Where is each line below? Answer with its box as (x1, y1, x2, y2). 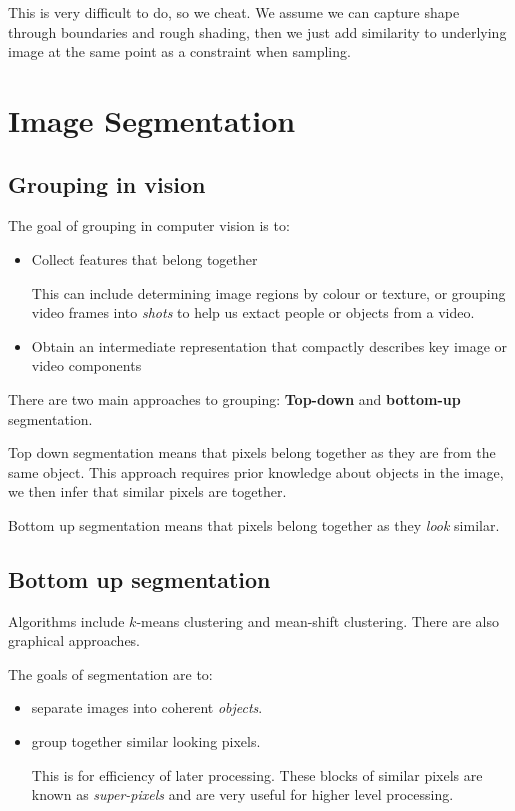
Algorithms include (8, 610, 125, 631)
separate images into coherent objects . (31, 697, 263, 718)
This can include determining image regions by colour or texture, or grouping (31, 282, 506, 303)
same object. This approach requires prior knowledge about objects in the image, (8, 461, 504, 482)
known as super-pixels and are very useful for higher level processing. (31, 784, 454, 805)
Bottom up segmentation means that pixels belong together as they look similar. (8, 514, 500, 535)
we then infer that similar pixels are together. (8, 481, 287, 502)
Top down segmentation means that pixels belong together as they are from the (8, 442, 496, 463)
